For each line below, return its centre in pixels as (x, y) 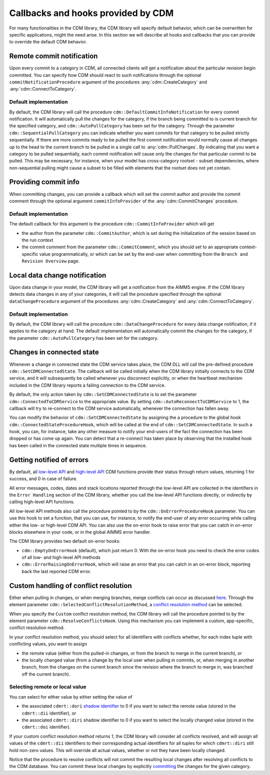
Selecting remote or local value (48, 687)
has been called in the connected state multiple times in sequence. (78, 445)
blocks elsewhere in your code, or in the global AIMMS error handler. (80, 532)
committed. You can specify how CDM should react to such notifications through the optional (105, 75)
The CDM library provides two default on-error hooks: (65, 541)
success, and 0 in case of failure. (43, 479)
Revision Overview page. (51, 261)
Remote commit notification (53, 56)
